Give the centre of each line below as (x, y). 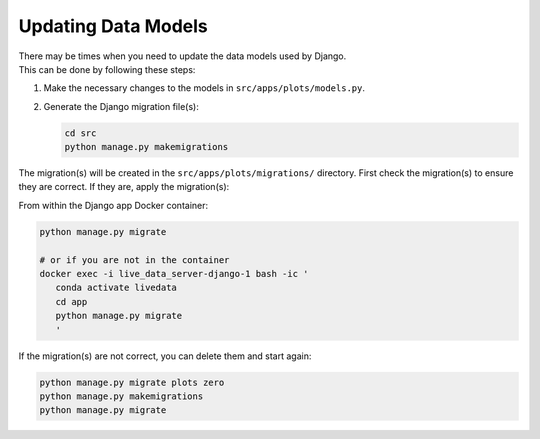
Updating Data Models (113, 26)
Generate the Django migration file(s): (121, 106)
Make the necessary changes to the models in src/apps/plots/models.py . (204, 88)
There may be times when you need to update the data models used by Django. (182, 56)
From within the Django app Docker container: (113, 205)
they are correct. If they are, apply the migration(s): (124, 187)
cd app (71, 301)
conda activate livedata (116, 288)
